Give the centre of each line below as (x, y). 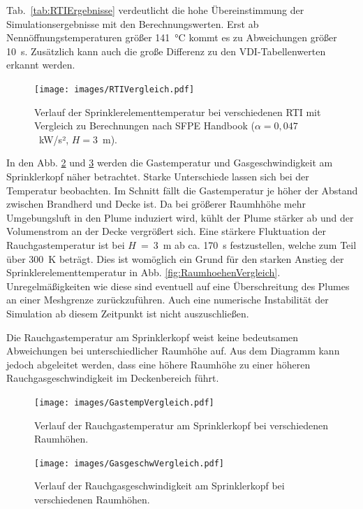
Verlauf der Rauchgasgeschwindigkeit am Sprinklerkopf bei (160, 486)
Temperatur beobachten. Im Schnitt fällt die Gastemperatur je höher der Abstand (182, 190)
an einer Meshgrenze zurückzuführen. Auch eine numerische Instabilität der (168, 300)
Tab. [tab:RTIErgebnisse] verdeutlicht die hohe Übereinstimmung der (155, 10)
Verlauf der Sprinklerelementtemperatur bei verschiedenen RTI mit (178, 112)
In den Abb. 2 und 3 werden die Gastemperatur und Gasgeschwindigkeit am (170, 163)
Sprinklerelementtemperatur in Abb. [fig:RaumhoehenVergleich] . (143, 272)
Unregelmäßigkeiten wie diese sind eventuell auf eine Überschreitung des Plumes (178, 286)
